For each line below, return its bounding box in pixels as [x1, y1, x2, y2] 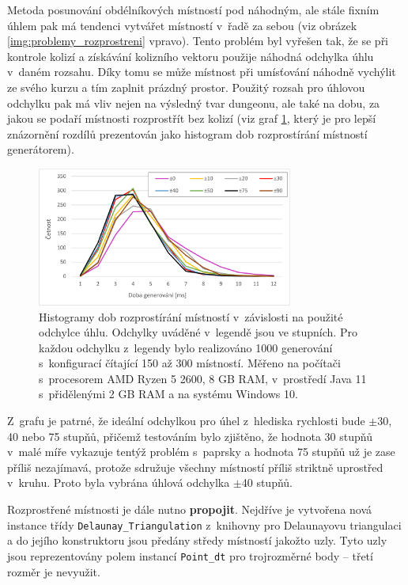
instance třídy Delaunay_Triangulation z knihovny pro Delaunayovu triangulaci [7, 516, 402, 533]
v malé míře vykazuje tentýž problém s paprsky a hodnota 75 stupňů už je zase [7, 443, 395, 460]
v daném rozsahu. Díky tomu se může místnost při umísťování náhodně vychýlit [7, 63, 396, 80]
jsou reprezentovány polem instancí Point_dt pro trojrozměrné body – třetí [7, 547, 373, 564]
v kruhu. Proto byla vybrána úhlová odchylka [7, 474, 230, 491]
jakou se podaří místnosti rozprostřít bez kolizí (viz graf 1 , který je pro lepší [7, 110, 376, 127]
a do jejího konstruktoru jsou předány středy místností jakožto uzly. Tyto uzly [7, 532, 387, 549]
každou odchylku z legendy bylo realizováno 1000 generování [39, 339, 333, 355]
